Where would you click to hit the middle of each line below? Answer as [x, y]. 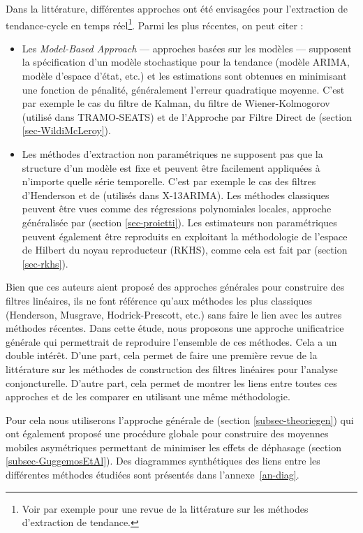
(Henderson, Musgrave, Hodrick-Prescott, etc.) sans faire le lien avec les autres [174, 314]
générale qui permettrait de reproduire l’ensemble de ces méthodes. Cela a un [171, 341]
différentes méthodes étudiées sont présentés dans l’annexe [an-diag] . [153, 475]
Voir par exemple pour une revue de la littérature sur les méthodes [165, 508]
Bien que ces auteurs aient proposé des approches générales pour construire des [175, 287]
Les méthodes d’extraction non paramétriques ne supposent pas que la [172, 154]
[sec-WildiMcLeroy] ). [66, 130]
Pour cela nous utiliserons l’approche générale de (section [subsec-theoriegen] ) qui [180, 419]
